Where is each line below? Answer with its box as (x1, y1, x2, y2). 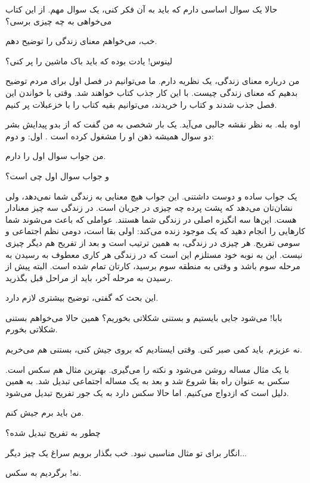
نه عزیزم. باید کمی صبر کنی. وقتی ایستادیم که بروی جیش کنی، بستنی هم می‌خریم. (5, 343, 302, 356)
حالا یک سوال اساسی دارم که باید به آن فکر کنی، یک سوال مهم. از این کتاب (5, 3, 278, 15)
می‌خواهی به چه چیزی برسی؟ (5, 14, 112, 27)
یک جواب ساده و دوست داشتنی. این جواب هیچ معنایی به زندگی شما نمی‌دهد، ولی (5, 189, 297, 202)
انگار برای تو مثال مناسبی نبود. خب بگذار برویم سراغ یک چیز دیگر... (5, 446, 247, 459)
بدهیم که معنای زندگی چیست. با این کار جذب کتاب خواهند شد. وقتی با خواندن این (5, 86, 298, 98)
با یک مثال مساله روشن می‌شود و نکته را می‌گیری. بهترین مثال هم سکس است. (5, 363, 290, 375)
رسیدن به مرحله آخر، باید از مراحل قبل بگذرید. (5, 271, 173, 283)
